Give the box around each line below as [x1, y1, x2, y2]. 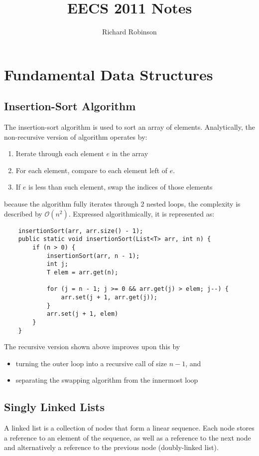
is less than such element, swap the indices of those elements [28, 182, 213, 192]
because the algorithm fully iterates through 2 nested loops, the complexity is [4, 199, 241, 209]
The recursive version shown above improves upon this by [4, 341, 180, 352]
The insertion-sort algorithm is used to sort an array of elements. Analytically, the [4, 122, 255, 132]
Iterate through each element [15, 148, 104, 159]
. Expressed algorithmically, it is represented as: [68, 208, 215, 219]
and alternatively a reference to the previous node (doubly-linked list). [4, 442, 219, 453]
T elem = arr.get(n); [46, 268, 119, 276]
